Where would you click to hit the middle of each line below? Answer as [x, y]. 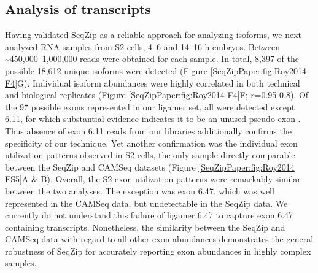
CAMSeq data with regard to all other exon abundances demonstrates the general [159, 239]
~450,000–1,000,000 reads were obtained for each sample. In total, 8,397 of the [152, 59]
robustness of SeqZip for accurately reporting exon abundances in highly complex [158, 251]
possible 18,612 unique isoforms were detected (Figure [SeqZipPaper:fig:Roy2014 [156, 70]
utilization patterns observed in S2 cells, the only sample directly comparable [150, 155]
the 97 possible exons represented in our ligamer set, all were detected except [150, 106]
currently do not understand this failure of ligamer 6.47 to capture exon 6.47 [149, 215]
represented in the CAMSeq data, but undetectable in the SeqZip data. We [146, 203]
